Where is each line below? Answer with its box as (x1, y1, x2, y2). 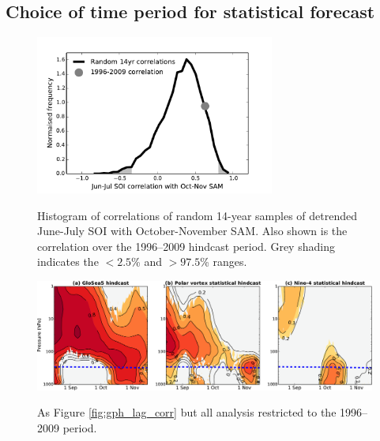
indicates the (37, 253, 99, 270)
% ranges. (200, 253, 247, 270)
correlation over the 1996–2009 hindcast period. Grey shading (37, 237, 335, 254)
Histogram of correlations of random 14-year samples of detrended (37, 207, 357, 223)
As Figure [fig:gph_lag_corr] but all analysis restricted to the (37, 404, 337, 420)
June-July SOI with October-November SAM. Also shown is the (37, 222, 348, 239)
